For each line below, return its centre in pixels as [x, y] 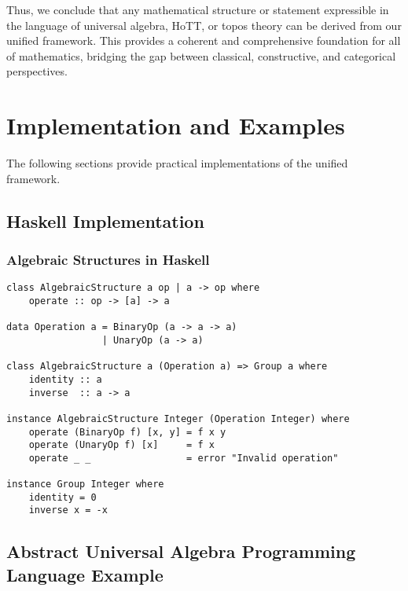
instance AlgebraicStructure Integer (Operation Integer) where [178, 418]
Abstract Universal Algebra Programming [181, 551]
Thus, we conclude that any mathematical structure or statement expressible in [198, 9]
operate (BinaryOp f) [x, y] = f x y [127, 432]
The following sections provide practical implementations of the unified [177, 163]
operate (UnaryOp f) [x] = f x [121, 445]
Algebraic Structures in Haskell [108, 259]
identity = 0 [62, 497]
